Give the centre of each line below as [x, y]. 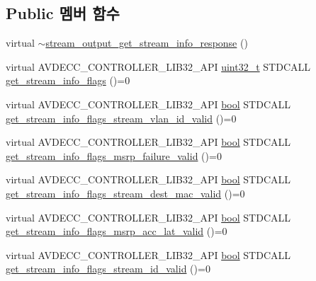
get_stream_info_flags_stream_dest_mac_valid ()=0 [125, 193]
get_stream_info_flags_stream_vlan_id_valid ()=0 [121, 118]
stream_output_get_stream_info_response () [147, 43]
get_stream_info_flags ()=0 [68, 80]
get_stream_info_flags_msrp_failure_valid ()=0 [114, 155]
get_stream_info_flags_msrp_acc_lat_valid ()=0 [117, 231]
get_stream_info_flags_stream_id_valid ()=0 [108, 269]
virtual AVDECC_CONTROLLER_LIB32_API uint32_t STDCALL [158, 66]
